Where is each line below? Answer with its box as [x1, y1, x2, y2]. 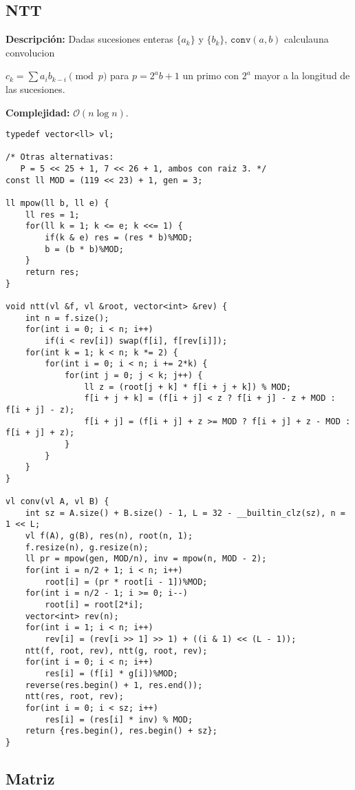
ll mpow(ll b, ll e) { [6, 198, 109, 209]
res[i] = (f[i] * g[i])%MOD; [45, 669, 178, 679]
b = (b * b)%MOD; [45, 244, 124, 254]
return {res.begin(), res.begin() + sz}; [25, 726, 217, 736]
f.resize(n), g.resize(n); [25, 542, 149, 552]
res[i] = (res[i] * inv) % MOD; [45, 714, 193, 725]
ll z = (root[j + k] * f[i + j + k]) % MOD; [84, 382, 292, 392]
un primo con [182, 68, 239, 83]
